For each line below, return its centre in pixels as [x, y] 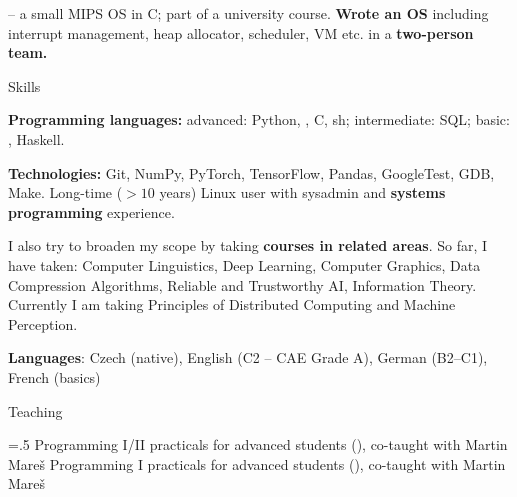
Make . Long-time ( [65, 192]
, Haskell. [36, 138]
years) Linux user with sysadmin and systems [302, 192]
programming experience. [91, 211]
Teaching [35, 410]
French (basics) [54, 376]
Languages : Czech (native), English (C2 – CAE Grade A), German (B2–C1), [248, 357]
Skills [24, 85]
